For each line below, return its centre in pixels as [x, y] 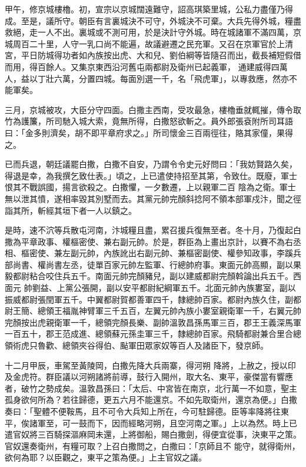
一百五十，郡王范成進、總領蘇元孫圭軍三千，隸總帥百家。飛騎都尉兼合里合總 [153, 334]
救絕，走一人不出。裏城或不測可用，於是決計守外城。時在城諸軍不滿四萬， [149, 32]
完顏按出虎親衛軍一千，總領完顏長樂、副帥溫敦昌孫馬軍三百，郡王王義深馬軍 [153, 322]
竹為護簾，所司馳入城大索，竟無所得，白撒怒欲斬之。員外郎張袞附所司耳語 [149, 121]
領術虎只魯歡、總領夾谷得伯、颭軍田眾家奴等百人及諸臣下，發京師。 [137, 345]
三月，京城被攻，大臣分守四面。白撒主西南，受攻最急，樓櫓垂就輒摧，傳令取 [153, 109]
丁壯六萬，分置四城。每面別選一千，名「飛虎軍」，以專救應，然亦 [163, 78]
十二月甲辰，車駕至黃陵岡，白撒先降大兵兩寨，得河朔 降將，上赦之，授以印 [150, 365]
